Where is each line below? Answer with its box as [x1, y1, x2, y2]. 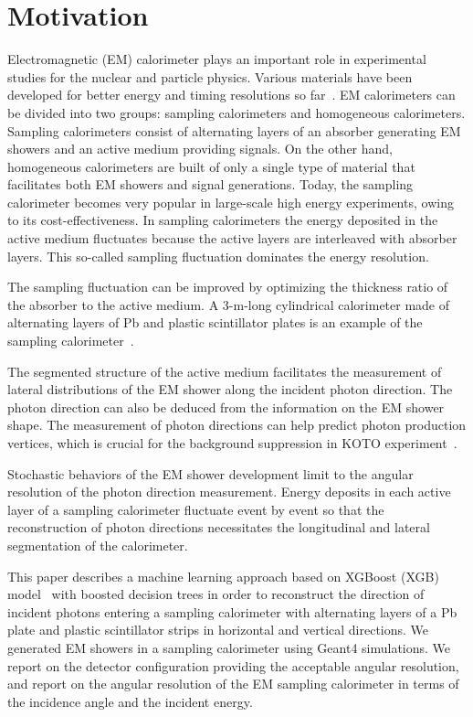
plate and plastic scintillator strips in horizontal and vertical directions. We [7, 620, 429, 639]
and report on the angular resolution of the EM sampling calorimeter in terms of [7, 674, 459, 693]
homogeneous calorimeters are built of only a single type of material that [7, 156, 415, 176]
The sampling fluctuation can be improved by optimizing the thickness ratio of [7, 277, 448, 296]
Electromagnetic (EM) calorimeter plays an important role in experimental [7, 49, 426, 69]
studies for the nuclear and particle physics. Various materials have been [7, 67, 413, 86]
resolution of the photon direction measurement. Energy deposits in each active [7, 482, 451, 501]
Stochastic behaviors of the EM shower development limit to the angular [7, 464, 414, 483]
